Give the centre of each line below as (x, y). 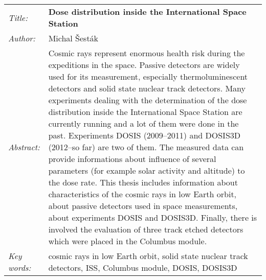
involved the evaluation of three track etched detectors (146, 229)
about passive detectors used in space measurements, (143, 206)
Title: (18, 17)
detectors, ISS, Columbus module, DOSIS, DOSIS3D (143, 267)
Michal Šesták (73, 38)
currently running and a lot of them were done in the (143, 123)
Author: (22, 38)
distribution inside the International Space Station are (145, 112)
